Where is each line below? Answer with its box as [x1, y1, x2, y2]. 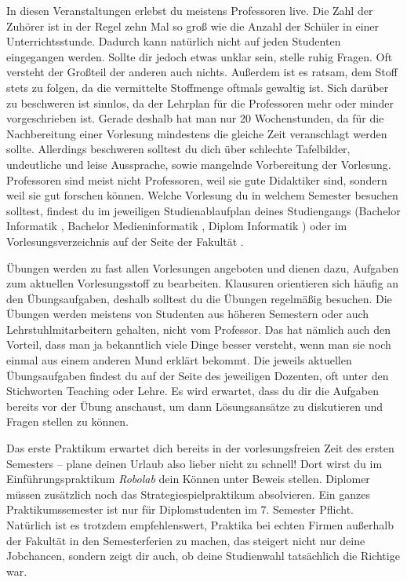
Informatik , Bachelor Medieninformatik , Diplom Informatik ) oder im [6, 218, 347, 234]
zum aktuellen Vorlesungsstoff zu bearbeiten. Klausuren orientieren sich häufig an [6, 275, 398, 291]
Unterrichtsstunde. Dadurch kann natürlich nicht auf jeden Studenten [6, 33, 341, 49]
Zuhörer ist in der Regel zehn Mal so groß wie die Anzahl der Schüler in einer [6, 17, 380, 34]
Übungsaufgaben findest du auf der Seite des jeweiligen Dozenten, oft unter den [6, 367, 389, 383]
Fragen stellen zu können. [6, 413, 129, 430]
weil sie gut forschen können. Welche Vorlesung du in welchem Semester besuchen [6, 187, 398, 203]
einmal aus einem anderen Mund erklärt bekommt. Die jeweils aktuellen [6, 352, 352, 368]
